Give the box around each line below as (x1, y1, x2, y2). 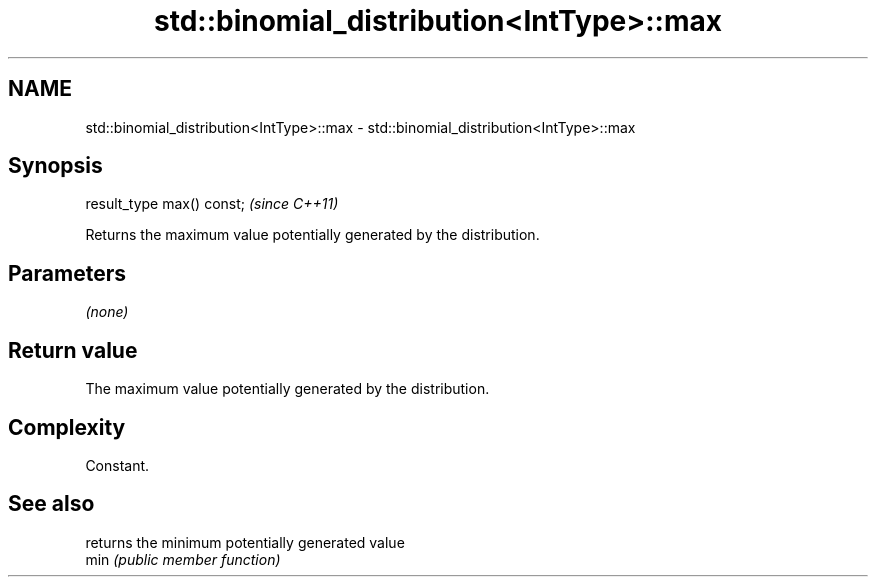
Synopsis (8, 153, 103, 179)
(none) (85, 303, 129, 321)
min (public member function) (85, 550, 281, 568)
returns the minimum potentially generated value (85, 533, 405, 551)
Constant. (85, 456, 150, 474)
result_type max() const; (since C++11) (85, 195, 339, 213)
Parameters (8, 260, 126, 286)
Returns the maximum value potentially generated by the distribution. (85, 226, 540, 244)
